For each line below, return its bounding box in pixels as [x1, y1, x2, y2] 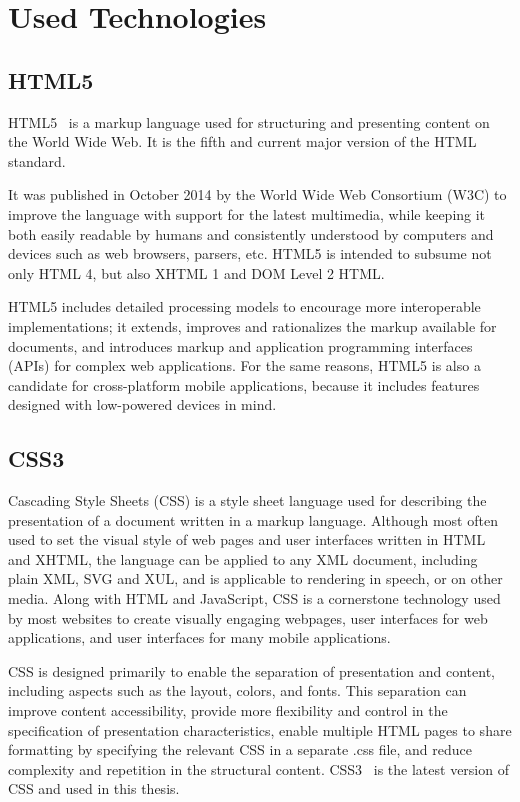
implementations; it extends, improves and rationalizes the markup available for [8, 315, 497, 336]
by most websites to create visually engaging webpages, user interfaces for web [8, 607, 488, 628]
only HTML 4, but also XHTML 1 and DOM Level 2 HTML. [8, 262, 385, 283]
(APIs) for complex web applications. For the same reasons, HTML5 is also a [8, 355, 481, 376]
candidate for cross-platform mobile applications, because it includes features [8, 374, 480, 395]
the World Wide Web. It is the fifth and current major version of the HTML [8, 131, 477, 152]
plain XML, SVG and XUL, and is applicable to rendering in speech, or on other [8, 568, 503, 589]
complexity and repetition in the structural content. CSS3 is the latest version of [8, 758, 509, 779]
